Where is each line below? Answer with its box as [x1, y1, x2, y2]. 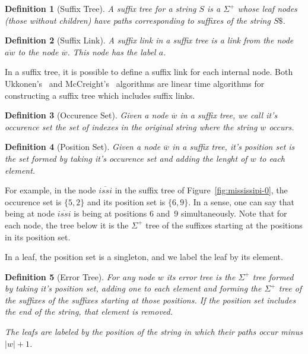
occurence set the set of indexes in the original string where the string [5, 120, 258, 133]
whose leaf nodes [237, 2, 297, 14]
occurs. [269, 120, 294, 133]
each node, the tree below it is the [5, 218, 129, 231]
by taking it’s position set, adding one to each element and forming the [5, 282, 262, 295]
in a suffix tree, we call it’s [180, 109, 278, 121]
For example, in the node [5, 184, 96, 196]
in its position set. [5, 230, 71, 243]
